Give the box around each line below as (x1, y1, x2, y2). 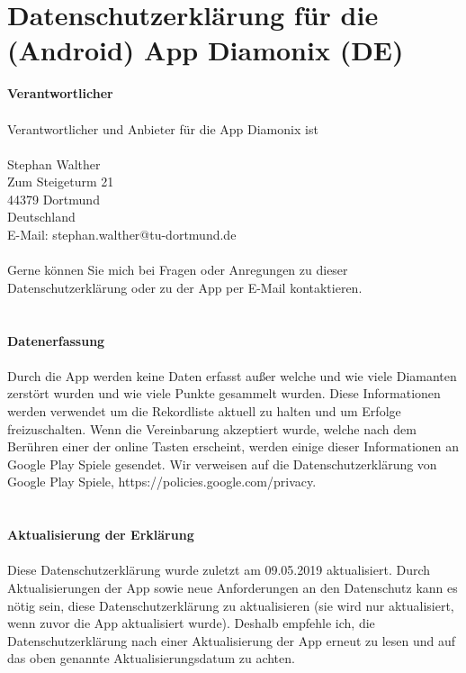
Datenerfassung (7, 331, 105, 350)
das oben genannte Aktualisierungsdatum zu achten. (7, 649, 295, 668)
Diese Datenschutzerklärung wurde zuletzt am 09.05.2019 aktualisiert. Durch (7, 560, 431, 579)
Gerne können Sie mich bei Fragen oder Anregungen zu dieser (7, 260, 348, 279)
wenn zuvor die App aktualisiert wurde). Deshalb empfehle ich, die (7, 614, 375, 632)
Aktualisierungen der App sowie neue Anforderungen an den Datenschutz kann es (7, 578, 458, 596)
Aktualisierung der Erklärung (7, 525, 194, 544)
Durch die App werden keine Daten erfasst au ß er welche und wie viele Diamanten (7, 366, 457, 385)
